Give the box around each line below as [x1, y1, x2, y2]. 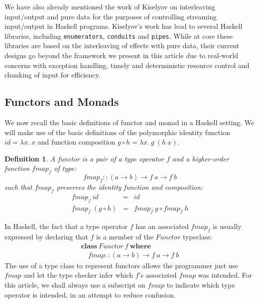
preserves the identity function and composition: [56, 181, 203, 192]
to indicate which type [166, 280, 235, 290]
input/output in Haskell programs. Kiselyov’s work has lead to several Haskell [4, 21, 243, 31]
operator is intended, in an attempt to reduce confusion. [4, 289, 176, 300]
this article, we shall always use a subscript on [4, 280, 145, 290]
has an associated [135, 221, 189, 231]
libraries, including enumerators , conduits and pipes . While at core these [4, 30, 233, 41]
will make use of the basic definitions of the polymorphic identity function [4, 127, 230, 137]
